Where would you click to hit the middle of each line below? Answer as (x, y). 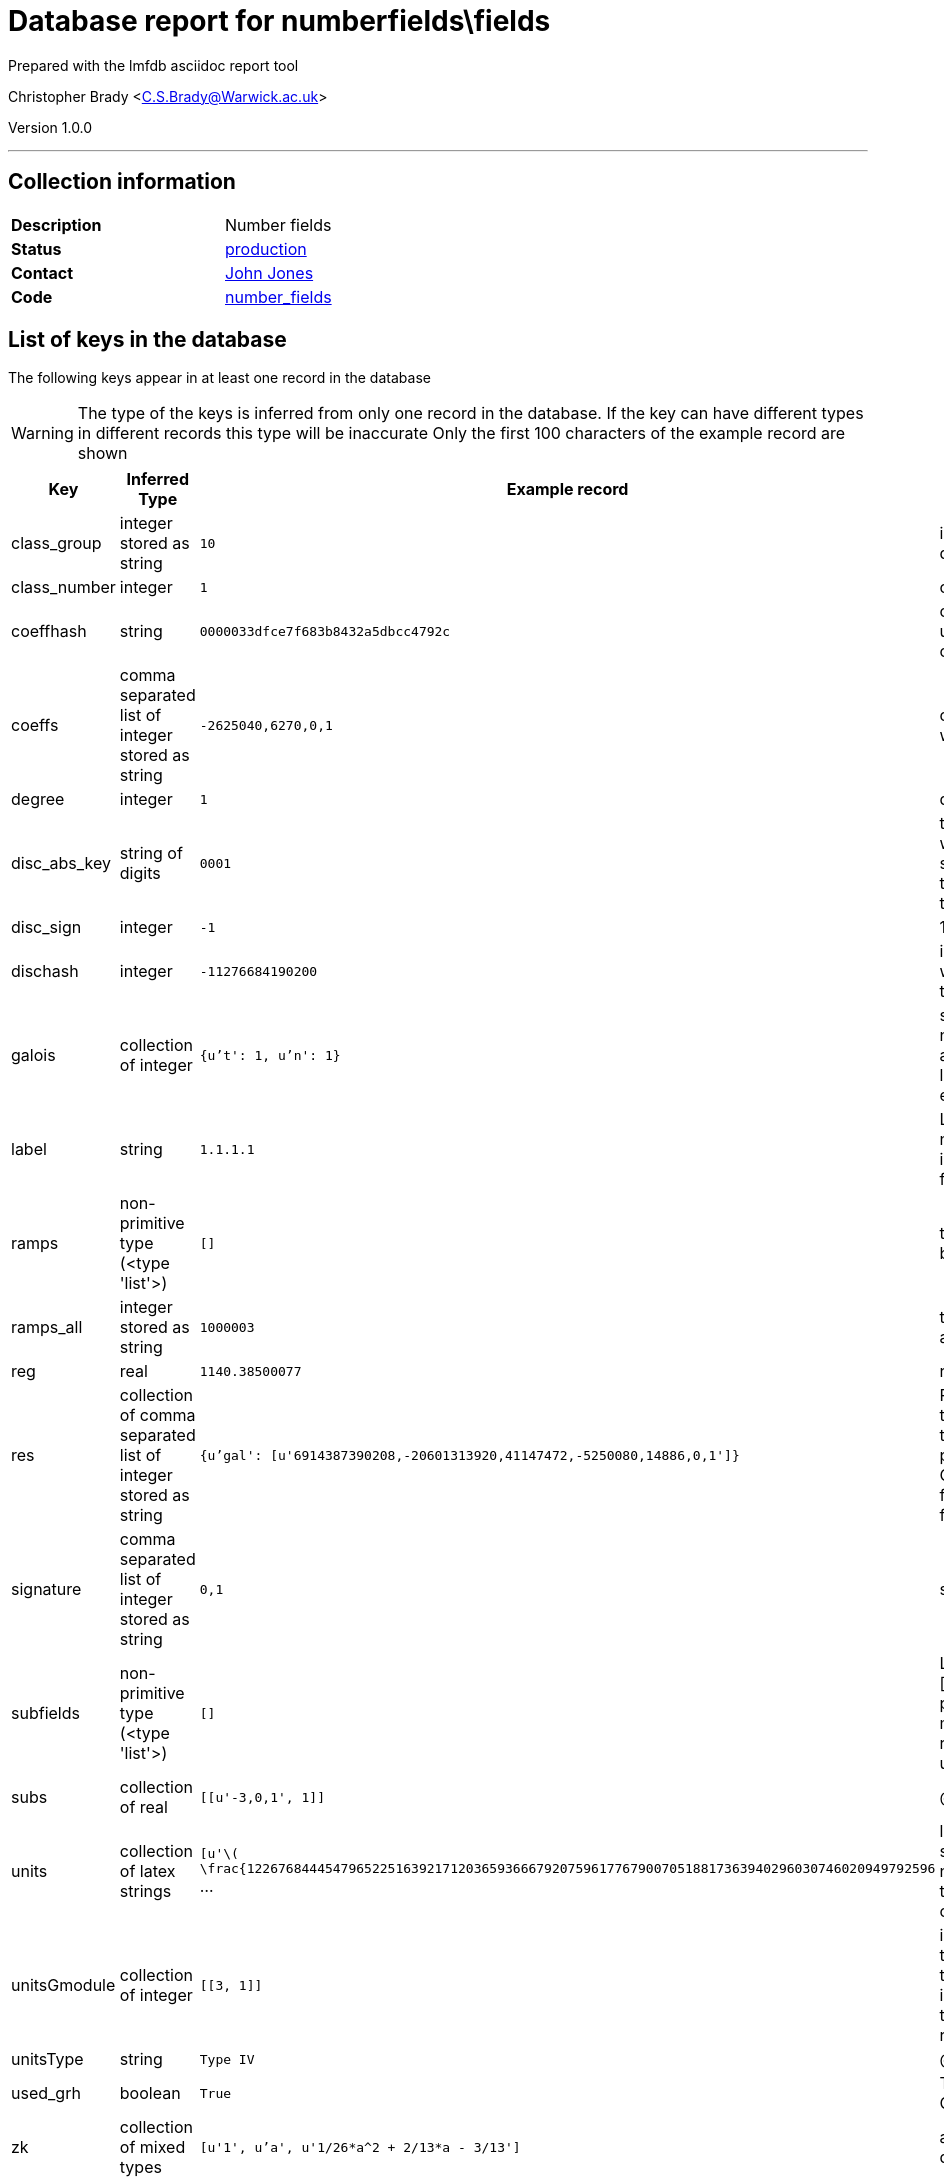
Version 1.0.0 (50, 127)
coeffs (35, 725)
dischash (45, 971)
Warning (42, 433)
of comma (157, 1415)
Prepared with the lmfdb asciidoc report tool (153, 65)
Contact (42, 272)
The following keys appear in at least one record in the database (219, 378)
